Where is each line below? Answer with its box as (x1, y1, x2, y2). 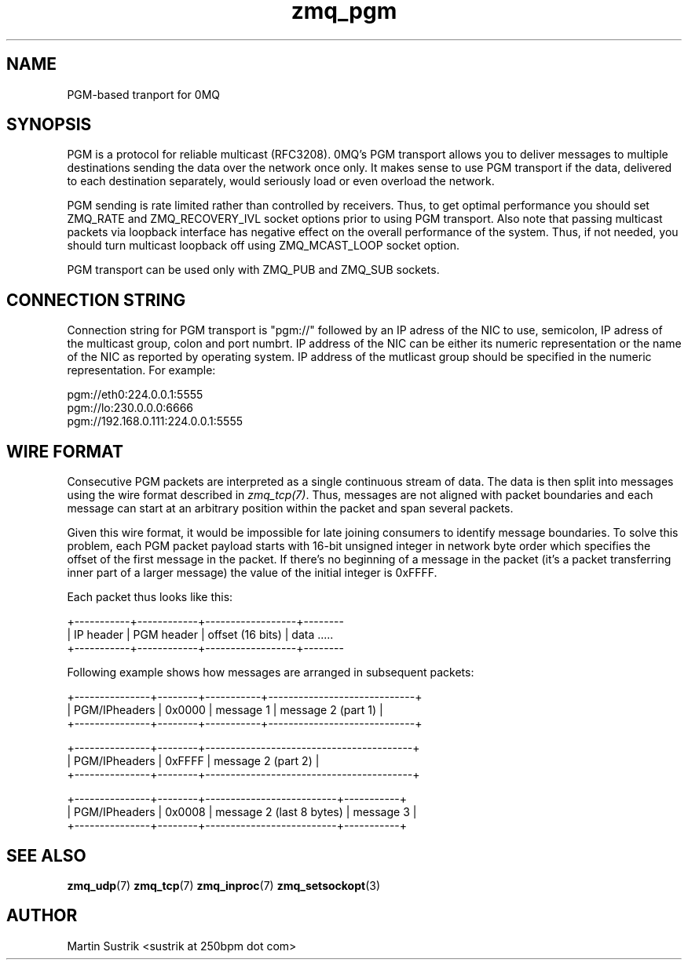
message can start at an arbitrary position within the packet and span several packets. (67, 501, 514, 516)
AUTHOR (6, 906, 78, 926)
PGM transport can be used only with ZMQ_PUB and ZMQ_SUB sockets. (67, 263, 440, 277)
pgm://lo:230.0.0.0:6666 (67, 401, 193, 415)
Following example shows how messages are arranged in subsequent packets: (67, 665, 474, 680)
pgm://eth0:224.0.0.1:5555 (67, 388, 203, 402)
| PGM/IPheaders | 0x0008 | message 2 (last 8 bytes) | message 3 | (67, 805, 417, 819)
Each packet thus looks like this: (67, 590, 233, 604)
